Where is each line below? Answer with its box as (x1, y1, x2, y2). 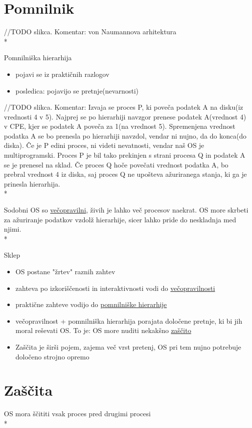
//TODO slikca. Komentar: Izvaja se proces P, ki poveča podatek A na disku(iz (4, 102, 243, 112)
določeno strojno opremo (15, 351, 90, 361)
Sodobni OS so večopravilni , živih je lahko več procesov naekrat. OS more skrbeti (4, 205, 249, 215)
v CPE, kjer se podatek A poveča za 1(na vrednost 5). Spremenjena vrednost (4, 121, 235, 131)
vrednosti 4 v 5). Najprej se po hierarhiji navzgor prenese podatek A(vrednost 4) (4, 111, 246, 121)
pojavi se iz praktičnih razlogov (15, 69, 110, 79)
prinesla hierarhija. (4, 178, 60, 189)
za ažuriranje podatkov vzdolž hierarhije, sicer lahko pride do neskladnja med (4, 214, 236, 224)
